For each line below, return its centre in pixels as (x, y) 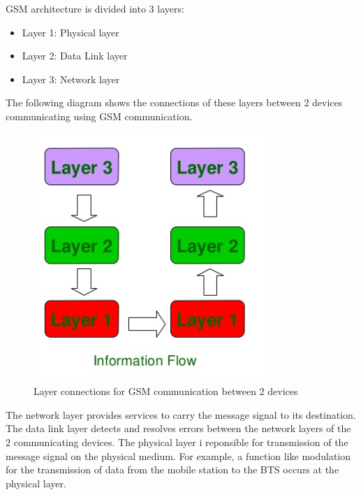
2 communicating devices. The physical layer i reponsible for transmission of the (177, 442)
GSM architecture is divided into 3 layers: (95, 8)
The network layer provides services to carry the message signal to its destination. (181, 414)
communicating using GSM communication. (99, 116)
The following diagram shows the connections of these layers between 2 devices (174, 102)
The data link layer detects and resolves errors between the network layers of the (178, 428)
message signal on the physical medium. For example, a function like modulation (178, 455)
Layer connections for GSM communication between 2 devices (166, 391)
